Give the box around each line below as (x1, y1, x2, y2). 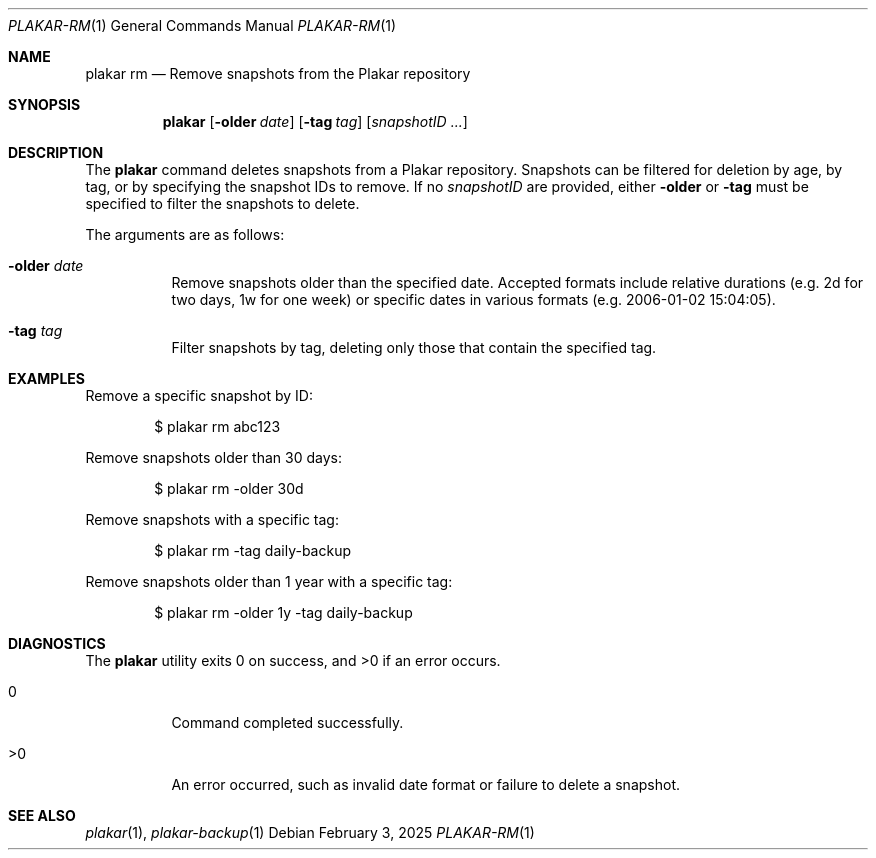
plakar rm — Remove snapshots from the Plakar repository (85, 65, 471, 82)
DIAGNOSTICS (8, 635, 106, 652)
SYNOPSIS (8, 96, 81, 113)
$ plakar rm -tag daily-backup (154, 542, 351, 559)
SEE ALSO (8, 807, 76, 824)
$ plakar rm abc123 (154, 418, 281, 435)
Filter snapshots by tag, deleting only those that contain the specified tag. (171, 339, 657, 356)
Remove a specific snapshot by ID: (85, 387, 313, 404)
